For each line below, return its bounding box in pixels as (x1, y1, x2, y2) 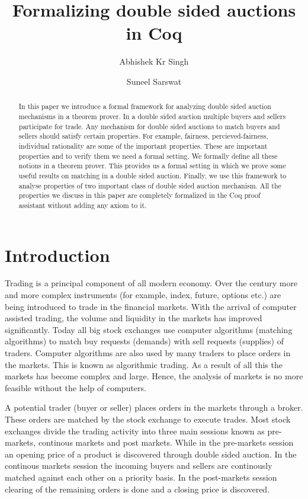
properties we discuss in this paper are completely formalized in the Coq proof (18, 190, 261, 200)
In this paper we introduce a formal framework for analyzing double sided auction (18, 101, 271, 111)
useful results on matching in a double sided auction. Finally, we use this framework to (18, 170, 287, 180)
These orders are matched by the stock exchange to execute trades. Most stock (5, 412, 291, 425)
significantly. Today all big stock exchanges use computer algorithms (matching (5, 323, 293, 335)
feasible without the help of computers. (5, 381, 146, 394)
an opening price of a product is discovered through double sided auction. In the (5, 447, 297, 460)
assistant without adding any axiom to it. (18, 200, 147, 210)
